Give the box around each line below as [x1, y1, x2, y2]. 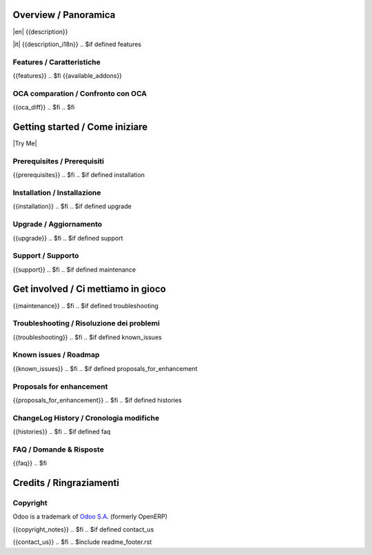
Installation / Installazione [12, 188, 101, 197]
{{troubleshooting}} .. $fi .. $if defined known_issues [12, 333, 162, 341]
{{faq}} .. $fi [12, 459, 48, 467]
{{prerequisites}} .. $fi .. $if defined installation [12, 171, 145, 179]
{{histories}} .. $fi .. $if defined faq [12, 427, 111, 436]
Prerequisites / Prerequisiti [12, 156, 105, 165]
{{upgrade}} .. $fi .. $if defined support [12, 234, 123, 242]
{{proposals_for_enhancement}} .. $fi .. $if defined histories [12, 396, 182, 404]
